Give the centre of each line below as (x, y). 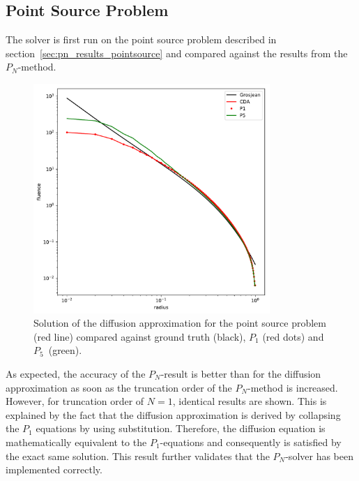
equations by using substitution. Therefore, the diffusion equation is (181, 428)
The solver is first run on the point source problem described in (141, 39)
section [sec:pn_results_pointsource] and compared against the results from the (177, 53)
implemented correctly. (54, 469)
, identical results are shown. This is (250, 401)
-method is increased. (293, 387)
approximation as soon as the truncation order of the (119, 387)
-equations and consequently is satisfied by (251, 442)
